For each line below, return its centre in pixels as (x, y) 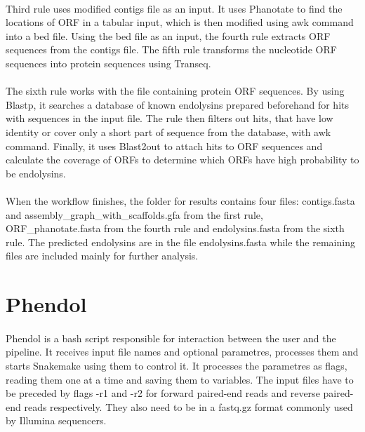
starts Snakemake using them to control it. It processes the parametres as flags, (177, 366)
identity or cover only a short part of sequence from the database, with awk (168, 131)
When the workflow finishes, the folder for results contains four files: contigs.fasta (180, 200)
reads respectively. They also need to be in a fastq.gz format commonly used (188, 406)
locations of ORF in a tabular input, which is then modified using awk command (180, 22)
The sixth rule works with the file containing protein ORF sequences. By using (175, 91)
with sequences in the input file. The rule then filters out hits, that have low (170, 118)
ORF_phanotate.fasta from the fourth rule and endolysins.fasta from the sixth (175, 228)
